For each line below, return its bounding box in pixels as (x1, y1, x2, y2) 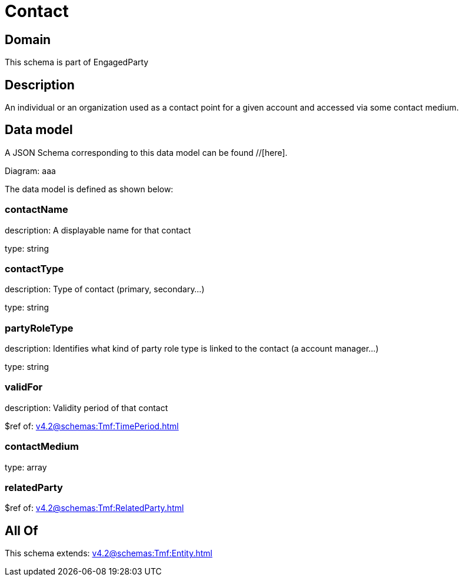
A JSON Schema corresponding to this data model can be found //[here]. (5, 147, 288, 158)
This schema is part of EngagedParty (5, 57, 149, 68)
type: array (5, 462, 47, 472)
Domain (5, 32, 51, 47)
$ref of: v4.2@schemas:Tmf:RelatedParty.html (5, 503, 184, 513)
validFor (5, 381, 43, 393)
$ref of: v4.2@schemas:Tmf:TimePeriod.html (5, 420, 179, 431)
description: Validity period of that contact (5, 402, 168, 413)
